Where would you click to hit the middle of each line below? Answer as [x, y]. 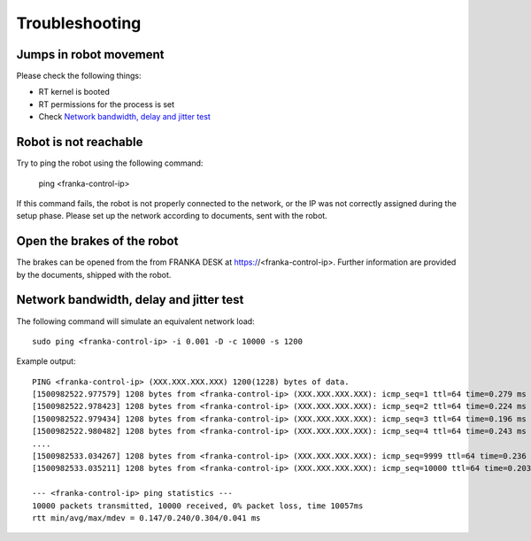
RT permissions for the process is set [107, 104]
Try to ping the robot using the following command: [110, 163]
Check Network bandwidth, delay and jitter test [125, 117]
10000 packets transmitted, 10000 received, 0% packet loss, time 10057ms [198, 506]
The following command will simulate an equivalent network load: [136, 321]
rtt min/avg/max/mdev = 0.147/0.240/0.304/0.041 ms [146, 518]
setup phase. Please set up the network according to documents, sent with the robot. [172, 216]
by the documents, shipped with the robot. [94, 274]
